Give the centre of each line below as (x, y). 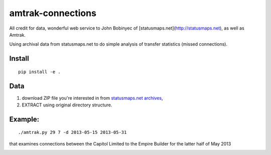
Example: (24, 119)
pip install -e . (39, 72)
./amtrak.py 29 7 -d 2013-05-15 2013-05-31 (73, 132)
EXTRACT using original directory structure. (67, 105)
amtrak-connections (53, 13)
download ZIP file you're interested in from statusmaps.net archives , (92, 98)
